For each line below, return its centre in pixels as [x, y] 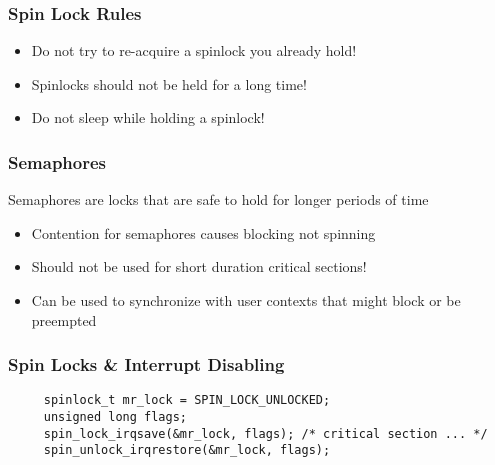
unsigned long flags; [115, 417]
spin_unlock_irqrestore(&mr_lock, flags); [187, 450]
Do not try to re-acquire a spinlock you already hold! [194, 50]
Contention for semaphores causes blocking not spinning [203, 232]
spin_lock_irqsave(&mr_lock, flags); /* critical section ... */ [265, 433]
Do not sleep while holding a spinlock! [148, 117]
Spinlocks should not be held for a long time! [169, 83]
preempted [64, 319]
